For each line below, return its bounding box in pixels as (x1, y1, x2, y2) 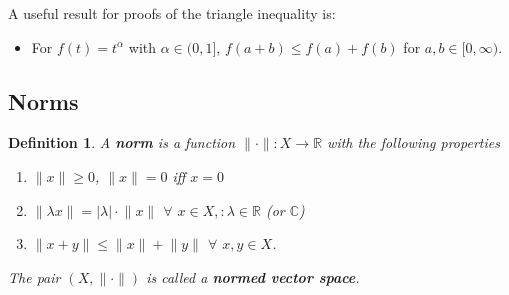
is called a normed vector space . (146, 266, 360, 287)
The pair (8, 266, 61, 287)
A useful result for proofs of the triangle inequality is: (8, 3, 336, 23)
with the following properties (327, 132, 500, 153)
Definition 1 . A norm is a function (8, 132, 236, 153)
